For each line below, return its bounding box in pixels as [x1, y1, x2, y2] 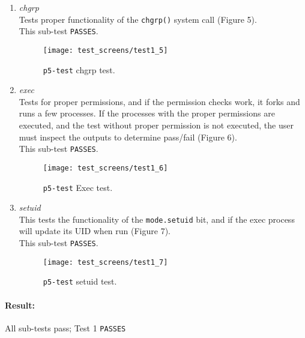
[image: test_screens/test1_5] [43, 46, 168, 55]
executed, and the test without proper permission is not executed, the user [19, 119, 294, 131]
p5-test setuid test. [43, 275, 117, 288]
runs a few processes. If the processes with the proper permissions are [19, 107, 275, 119]
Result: [5, 298, 35, 311]
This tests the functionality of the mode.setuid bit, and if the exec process [19, 213, 295, 225]
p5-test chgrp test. [43, 63, 115, 76]
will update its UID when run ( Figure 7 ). [19, 225, 171, 237]
